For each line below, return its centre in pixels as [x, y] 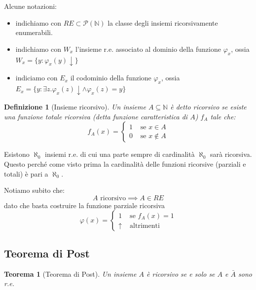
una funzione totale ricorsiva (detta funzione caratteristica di [96, 116]
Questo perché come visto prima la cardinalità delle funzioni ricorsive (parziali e [125, 163]
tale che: [223, 116]
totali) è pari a [26, 173]
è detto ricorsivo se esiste [208, 107]
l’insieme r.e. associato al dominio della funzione [148, 49]
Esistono [17, 154]
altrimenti [145, 226]
